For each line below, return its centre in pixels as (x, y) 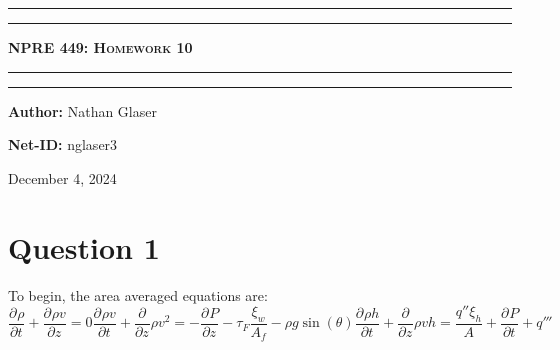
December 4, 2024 (62, 177)
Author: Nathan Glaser (82, 110)
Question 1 (84, 246)
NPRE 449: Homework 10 (100, 47)
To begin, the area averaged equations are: (138, 294)
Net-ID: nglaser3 (63, 144)
